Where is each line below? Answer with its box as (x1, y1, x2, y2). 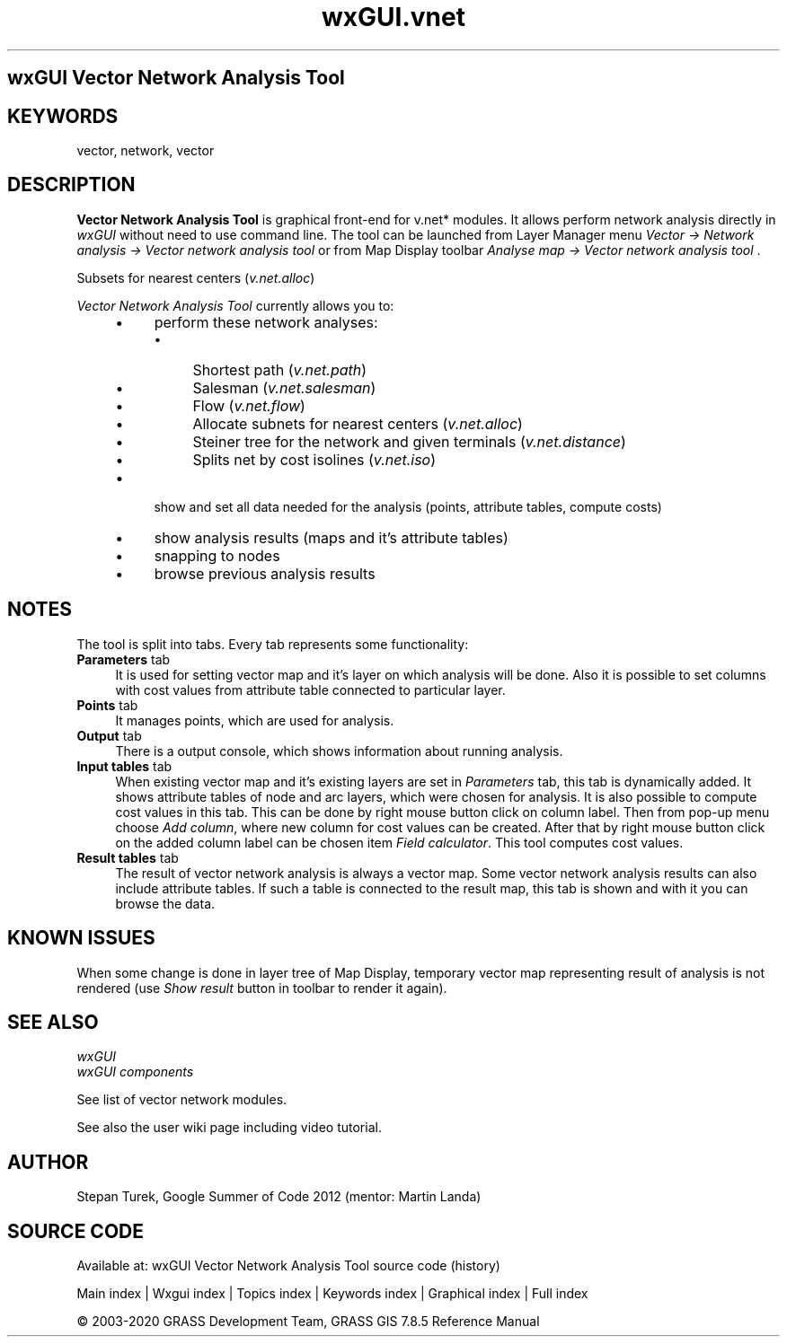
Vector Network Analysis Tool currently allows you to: (76, 297, 394, 313)
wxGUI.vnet (322, 2, 465, 32)
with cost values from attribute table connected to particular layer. (115, 681, 506, 698)
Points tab (76, 697, 138, 713)
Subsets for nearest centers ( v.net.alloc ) (76, 269, 315, 285)
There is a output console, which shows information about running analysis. (115, 742, 563, 759)
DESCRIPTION (7, 173, 136, 197)
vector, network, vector (76, 143, 215, 159)
